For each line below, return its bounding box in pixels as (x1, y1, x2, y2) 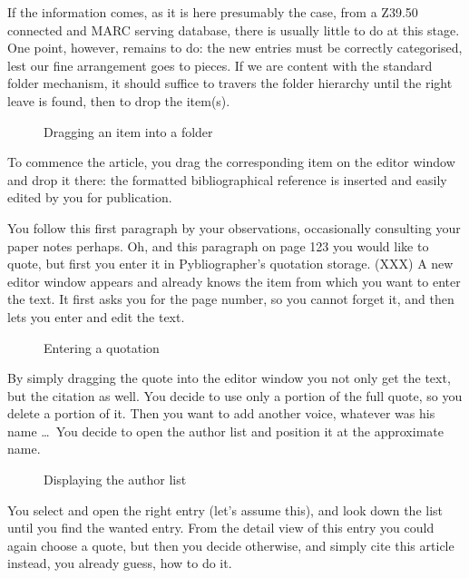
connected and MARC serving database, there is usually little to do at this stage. (7, 20, 460, 39)
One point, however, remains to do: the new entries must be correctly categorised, (7, 38, 463, 57)
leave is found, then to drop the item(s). (7, 91, 230, 110)
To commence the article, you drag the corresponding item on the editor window (7, 152, 455, 171)
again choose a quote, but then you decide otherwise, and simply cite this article (7, 535, 454, 554)
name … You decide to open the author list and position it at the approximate (7, 421, 444, 440)
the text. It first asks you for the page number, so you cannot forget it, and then (7, 289, 454, 309)
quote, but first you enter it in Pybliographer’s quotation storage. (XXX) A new (7, 254, 454, 273)
